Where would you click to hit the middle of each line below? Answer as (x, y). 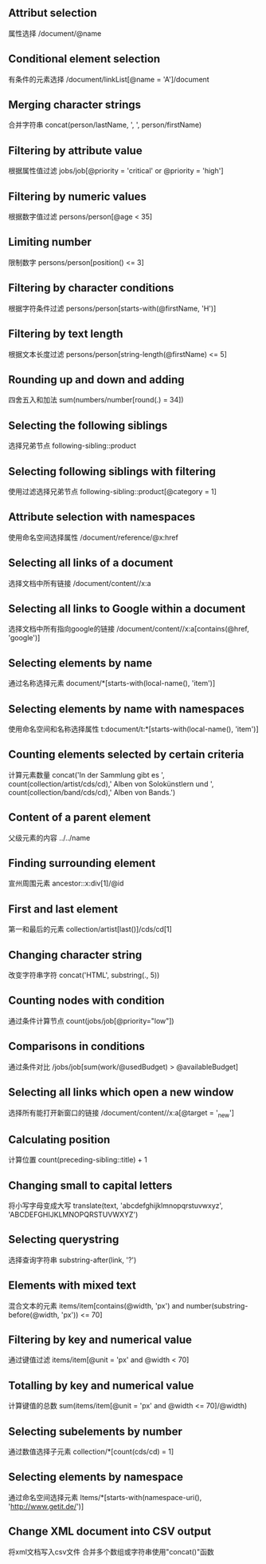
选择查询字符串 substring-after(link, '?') (72, 1260)
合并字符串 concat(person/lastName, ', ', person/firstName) (105, 125)
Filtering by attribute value (75, 150)
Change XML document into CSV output (110, 1532)
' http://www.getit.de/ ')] (46, 1506)
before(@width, (34, 1315)
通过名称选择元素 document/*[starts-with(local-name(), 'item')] (112, 683)
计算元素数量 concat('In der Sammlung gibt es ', (86, 774)
